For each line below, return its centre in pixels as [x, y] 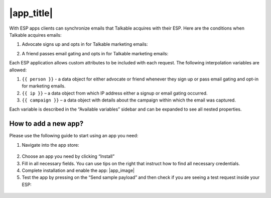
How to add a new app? [46, 124]
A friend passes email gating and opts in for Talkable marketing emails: [95, 53]
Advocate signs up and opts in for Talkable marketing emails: [85, 44]
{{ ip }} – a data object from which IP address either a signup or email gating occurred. [115, 93]
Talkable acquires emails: [35, 35]
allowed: [18, 70]
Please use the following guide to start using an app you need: [74, 136]
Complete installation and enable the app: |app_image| [78, 170]
